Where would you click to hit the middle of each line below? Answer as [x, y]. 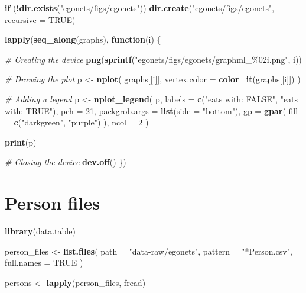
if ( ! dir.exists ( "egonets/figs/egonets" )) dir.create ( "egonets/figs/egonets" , [140, 8]
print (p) [21, 142]
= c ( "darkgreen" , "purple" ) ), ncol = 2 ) [77, 122]
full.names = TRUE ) [44, 263]
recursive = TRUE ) [40, 19]
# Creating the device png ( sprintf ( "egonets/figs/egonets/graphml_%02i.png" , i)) [153, 59]
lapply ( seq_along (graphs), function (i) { [83, 39]
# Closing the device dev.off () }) [66, 162]
